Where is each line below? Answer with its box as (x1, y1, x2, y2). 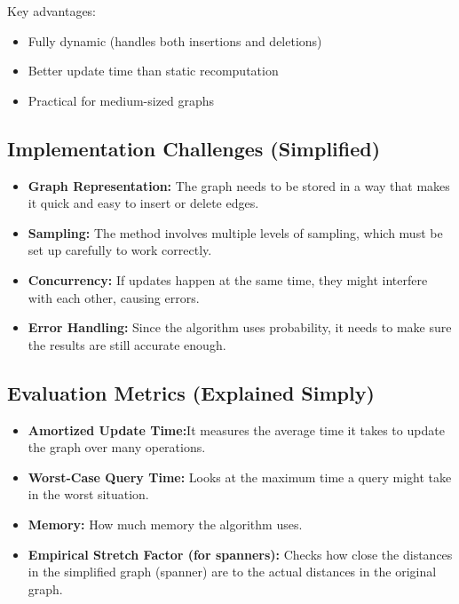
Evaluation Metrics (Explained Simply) (7, 378, 375, 406)
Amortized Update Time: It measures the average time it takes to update (28, 420, 445, 439)
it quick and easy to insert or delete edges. (28, 194, 259, 212)
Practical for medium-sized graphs (28, 91, 215, 109)
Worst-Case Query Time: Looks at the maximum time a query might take (28, 467, 452, 486)
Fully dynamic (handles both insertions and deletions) (28, 31, 322, 50)
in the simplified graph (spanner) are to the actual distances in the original (28, 562, 437, 581)
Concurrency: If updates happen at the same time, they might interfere (28, 270, 428, 289)
